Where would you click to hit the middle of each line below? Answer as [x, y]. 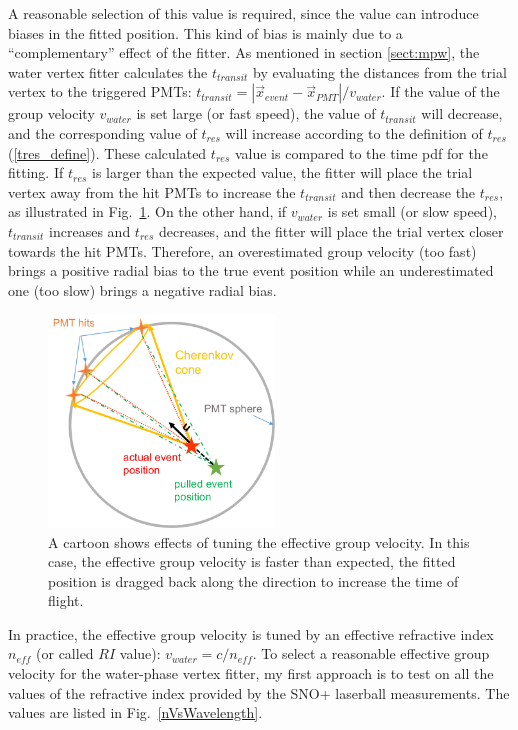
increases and [90, 230]
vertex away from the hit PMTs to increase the [152, 191]
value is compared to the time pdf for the [361, 152]
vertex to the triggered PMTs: [100, 91]
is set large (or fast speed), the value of [256, 113]
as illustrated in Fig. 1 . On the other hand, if [147, 211]
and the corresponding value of [102, 132]
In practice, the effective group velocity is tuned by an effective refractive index [251, 633]
